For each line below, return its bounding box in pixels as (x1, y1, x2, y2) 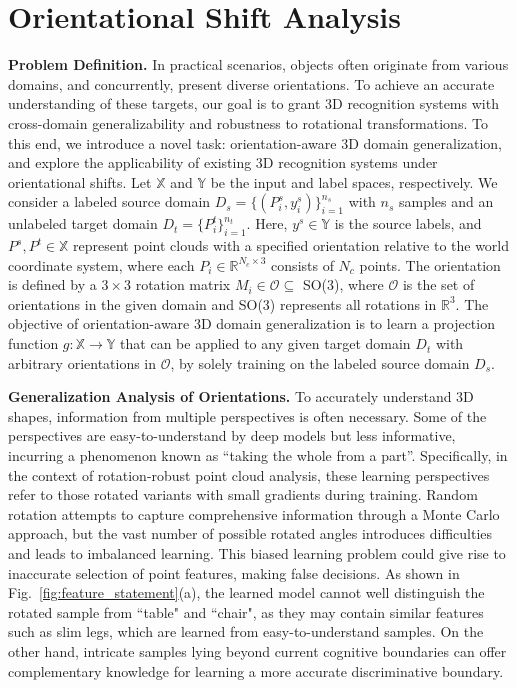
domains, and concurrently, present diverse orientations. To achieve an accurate (8, 73, 495, 94)
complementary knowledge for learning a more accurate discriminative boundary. (8, 660, 504, 681)
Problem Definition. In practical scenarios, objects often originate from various (8, 54, 509, 75)
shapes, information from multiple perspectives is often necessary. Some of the (8, 405, 487, 426)
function (8, 333, 59, 354)
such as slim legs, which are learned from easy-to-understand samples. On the (8, 621, 484, 642)
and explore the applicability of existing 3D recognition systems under (8, 152, 438, 173)
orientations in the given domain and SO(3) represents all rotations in (8, 293, 437, 314)
